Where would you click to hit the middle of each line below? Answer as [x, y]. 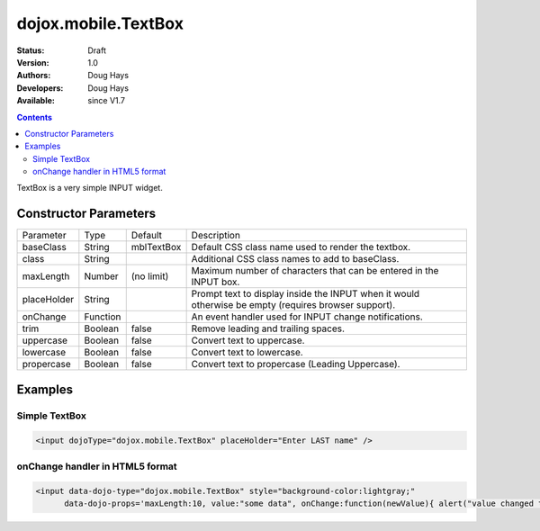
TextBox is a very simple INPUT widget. [90, 188]
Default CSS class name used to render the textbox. [301, 247]
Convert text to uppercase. [248, 340]
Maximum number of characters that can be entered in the [315, 271]
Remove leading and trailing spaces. [268, 328]
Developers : [40, 88]
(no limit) [150, 276]
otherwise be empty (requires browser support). [293, 305]
